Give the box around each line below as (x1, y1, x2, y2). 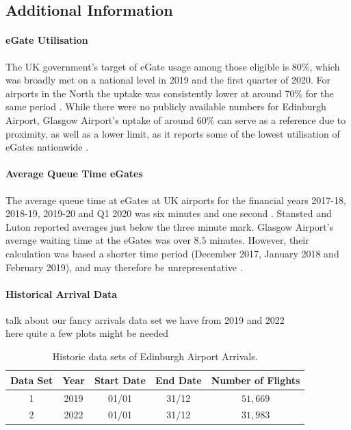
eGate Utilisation (5, 33, 88, 47)
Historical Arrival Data (5, 286, 118, 301)
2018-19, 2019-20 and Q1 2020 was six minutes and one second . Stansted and (5, 206, 332, 220)
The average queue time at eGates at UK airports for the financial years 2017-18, (5, 192, 346, 207)
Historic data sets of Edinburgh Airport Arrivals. (52, 349, 258, 364)
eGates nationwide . (5, 140, 89, 154)
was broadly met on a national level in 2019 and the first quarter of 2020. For (5, 73, 331, 87)
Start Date (94, 372, 146, 387)
